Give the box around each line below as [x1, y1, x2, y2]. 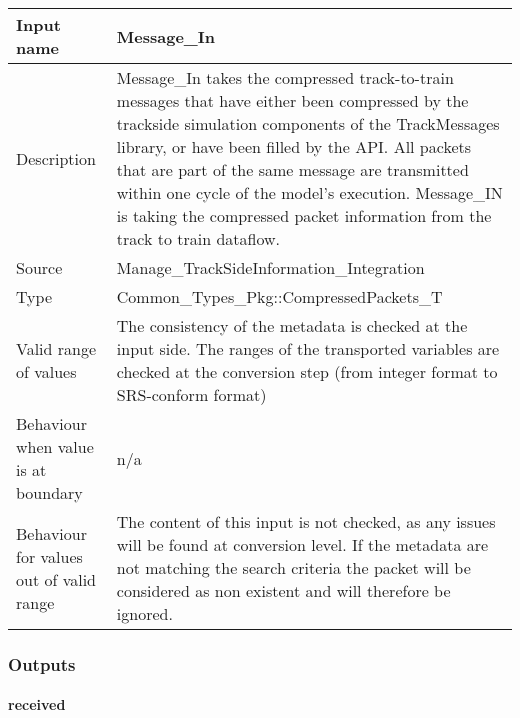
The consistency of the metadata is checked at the [116, 314, 468, 337]
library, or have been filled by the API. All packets [116, 135, 472, 158]
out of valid [16, 567, 97, 591]
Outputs [8, 651, 76, 676]
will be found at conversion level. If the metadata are [116, 533, 489, 556]
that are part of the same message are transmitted [116, 158, 469, 181]
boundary [16, 481, 83, 504]
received [8, 694, 66, 715]
